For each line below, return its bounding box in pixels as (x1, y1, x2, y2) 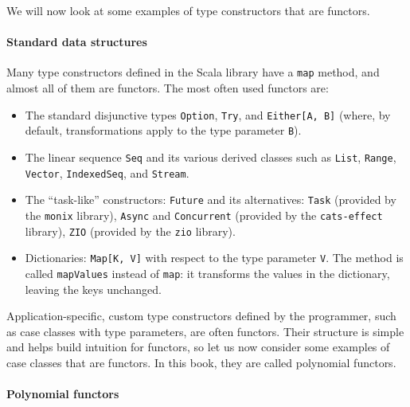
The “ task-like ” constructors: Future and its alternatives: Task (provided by (25, 191, 396, 208)
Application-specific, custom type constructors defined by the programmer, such (6, 307, 396, 324)
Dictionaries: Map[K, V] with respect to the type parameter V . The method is (25, 249, 404, 266)
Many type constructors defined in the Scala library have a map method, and (6, 64, 380, 80)
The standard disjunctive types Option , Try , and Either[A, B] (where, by (25, 106, 391, 123)
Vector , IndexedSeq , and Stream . (25, 164, 189, 181)
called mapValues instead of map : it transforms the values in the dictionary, (25, 264, 390, 281)
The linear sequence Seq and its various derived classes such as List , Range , (25, 148, 396, 165)
